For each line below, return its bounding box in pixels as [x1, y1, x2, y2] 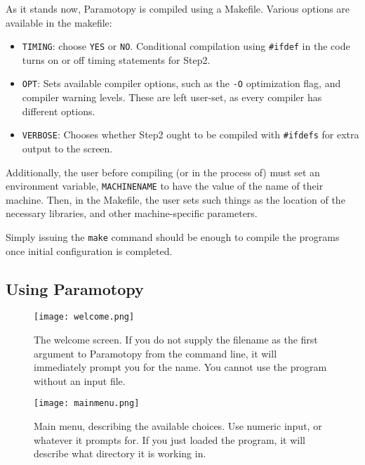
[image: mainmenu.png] [34, 398, 140, 409]
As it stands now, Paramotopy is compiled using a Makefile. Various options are [6, 1, 350, 15]
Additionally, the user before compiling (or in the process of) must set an [6, 164, 320, 179]
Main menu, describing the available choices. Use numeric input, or [34, 419, 322, 433]
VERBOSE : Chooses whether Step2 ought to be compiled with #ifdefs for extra [22, 127, 359, 142]
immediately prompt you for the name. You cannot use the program [34, 360, 327, 374]
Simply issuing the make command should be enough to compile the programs [6, 229, 340, 244]
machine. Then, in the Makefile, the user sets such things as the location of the [6, 192, 345, 207]
